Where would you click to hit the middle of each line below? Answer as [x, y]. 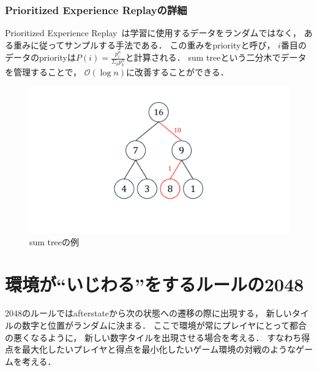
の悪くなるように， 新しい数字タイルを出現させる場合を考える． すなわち [153, 337]
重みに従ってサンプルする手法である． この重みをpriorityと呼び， [144, 44]
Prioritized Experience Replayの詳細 [96, 10]
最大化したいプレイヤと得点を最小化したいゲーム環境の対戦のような [159, 349]
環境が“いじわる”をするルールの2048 [155, 284]
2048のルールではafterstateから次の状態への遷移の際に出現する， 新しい [148, 313]
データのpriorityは [40, 57]
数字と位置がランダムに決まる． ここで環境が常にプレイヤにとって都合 [164, 325]
